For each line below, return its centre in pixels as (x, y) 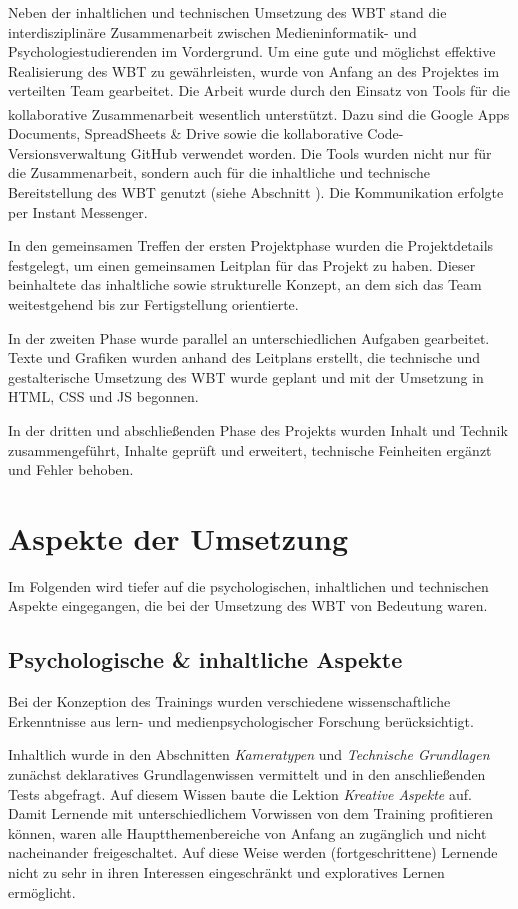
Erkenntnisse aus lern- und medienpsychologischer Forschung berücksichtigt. (241, 720)
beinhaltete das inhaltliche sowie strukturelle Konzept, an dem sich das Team (245, 284)
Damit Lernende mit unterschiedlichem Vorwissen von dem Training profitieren (251, 813)
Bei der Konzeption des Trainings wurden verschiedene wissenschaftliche (229, 701)
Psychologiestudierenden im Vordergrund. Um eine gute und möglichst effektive (252, 51)
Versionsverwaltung (67, 152)
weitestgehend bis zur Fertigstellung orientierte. (153, 303)
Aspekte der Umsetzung (178, 537)
